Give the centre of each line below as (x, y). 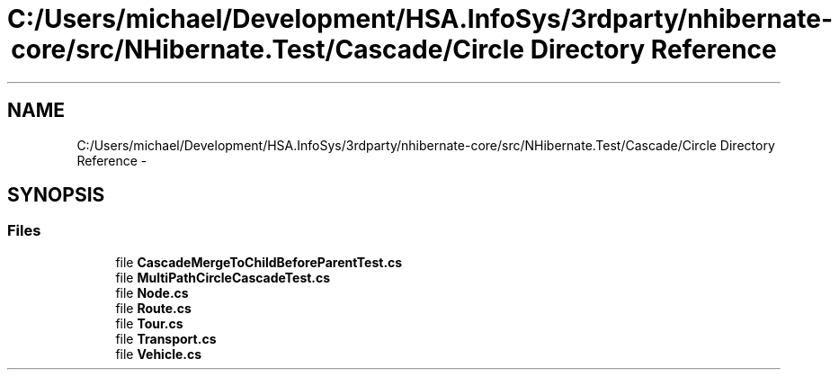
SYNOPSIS (56, 195)
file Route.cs (153, 308)
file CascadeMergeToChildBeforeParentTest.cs (259, 262)
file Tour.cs (149, 323)
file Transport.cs (166, 338)
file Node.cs (152, 292)
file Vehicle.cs (159, 354)
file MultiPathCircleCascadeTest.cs (223, 277)
